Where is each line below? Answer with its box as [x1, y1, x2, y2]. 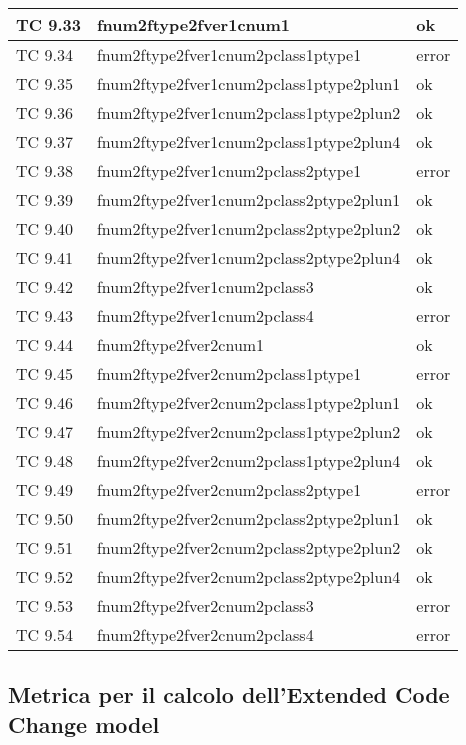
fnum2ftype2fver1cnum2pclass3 [96, 275, 314, 298]
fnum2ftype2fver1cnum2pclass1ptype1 [96, 43, 362, 66]
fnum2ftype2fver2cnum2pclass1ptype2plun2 [96, 420, 401, 443]
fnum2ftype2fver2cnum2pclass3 [96, 594, 314, 617]
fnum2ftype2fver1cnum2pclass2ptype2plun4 [96, 246, 401, 269]
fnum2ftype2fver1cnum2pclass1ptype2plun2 [96, 101, 401, 124]
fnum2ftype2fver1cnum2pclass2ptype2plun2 [96, 217, 401, 240]
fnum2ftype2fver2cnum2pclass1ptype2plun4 [96, 449, 401, 472]
